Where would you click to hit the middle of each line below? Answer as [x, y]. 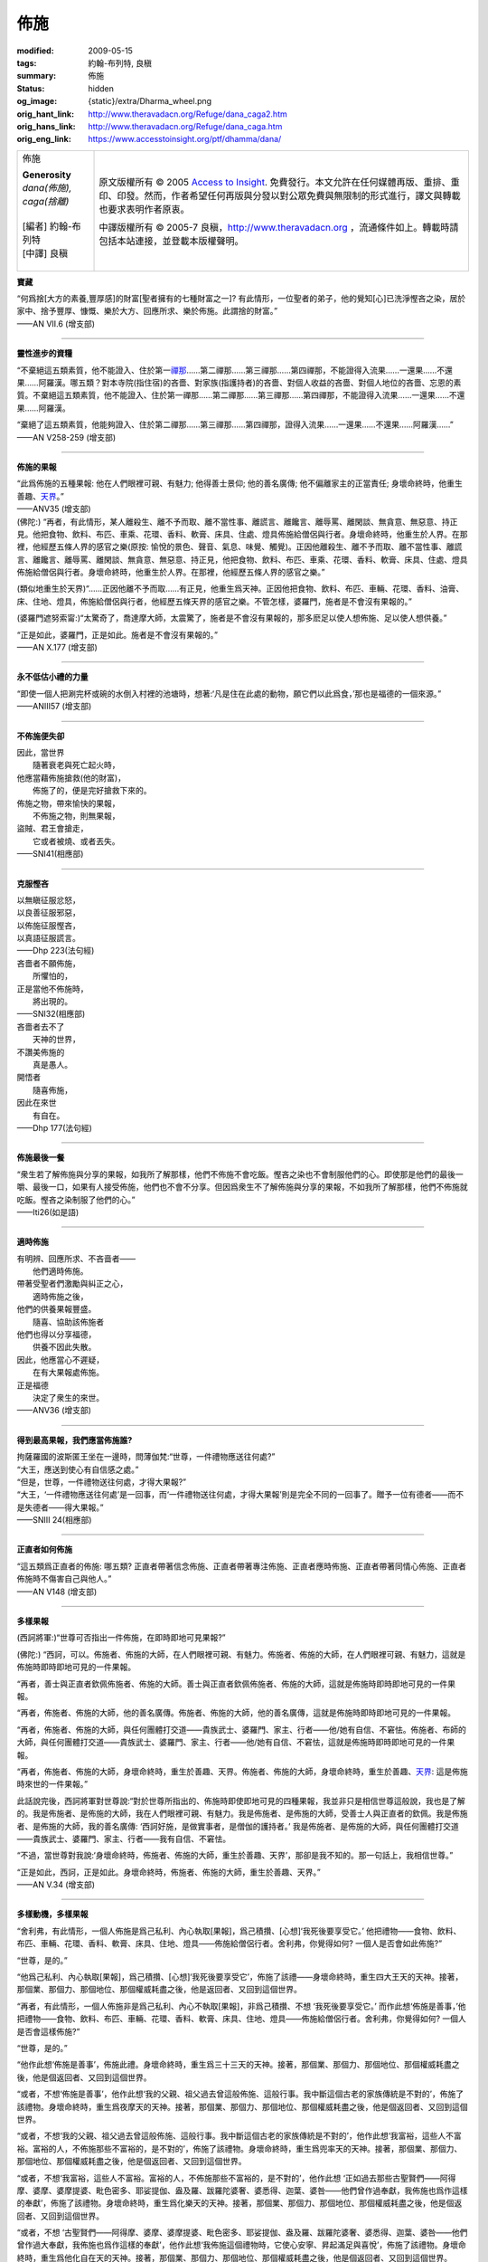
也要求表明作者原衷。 [144, 209]
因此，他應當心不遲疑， [60, 1359]
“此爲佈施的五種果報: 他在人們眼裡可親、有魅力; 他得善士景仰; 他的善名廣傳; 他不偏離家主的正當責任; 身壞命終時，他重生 [239, 483]
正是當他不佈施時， [52, 988]
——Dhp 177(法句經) [54, 1127]
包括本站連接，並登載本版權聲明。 [171, 241]
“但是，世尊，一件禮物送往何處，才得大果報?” [102, 1482]
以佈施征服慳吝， [48, 925]
